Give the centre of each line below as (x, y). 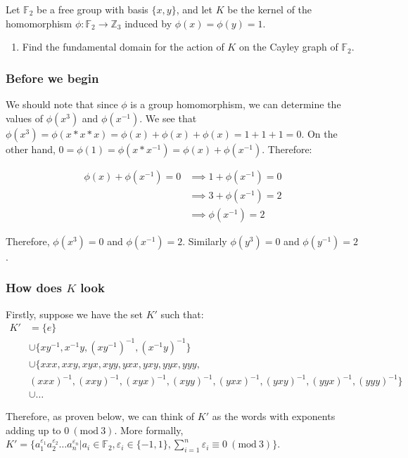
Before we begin (52, 78)
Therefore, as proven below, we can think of (100, 416)
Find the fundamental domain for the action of (123, 47)
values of (24, 118)
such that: (182, 314)
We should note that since (62, 104)
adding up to (33, 430)
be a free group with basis (92, 9)
